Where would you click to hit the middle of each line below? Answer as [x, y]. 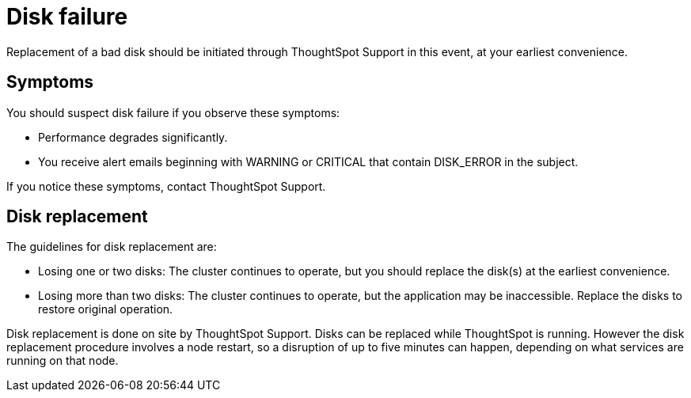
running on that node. [63, 361]
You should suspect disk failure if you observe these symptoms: [173, 112]
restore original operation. [106, 309]
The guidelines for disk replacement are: [112, 247]
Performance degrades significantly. [133, 137]
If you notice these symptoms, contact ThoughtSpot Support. [166, 186]
